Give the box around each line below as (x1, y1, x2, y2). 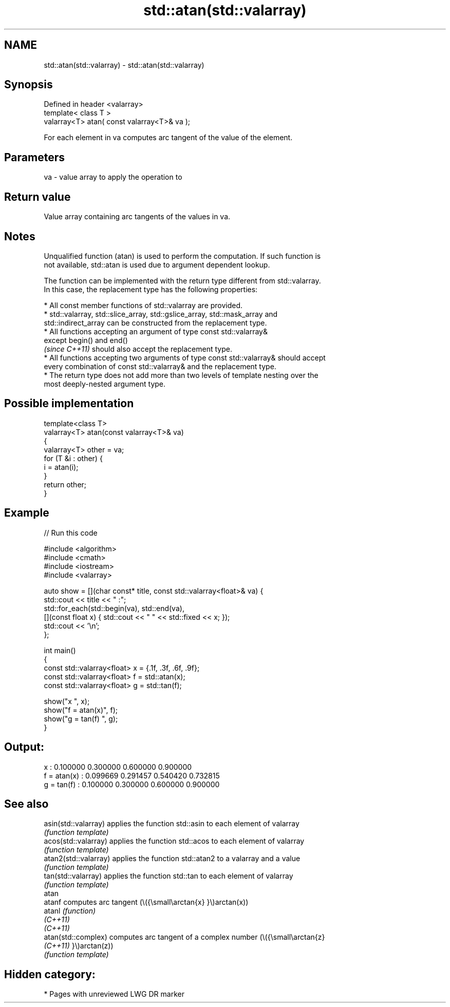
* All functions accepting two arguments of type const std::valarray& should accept (44, 353, 326, 362)
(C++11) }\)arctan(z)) (44, 941, 114, 951)
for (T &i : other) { (44, 453, 103, 463)
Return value (4, 190, 71, 203)
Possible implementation (4, 397, 134, 410)
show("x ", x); (44, 696, 90, 706)
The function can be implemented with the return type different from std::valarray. (44, 276, 321, 285)
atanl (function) (44, 906, 96, 916)
